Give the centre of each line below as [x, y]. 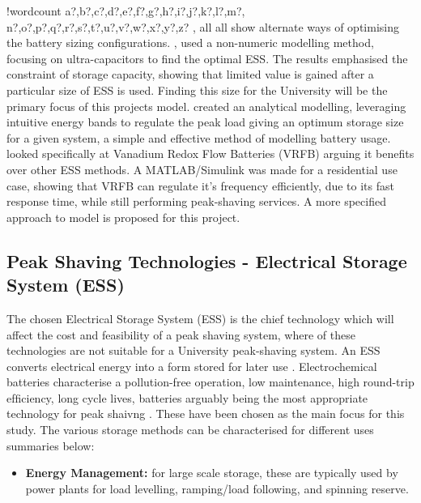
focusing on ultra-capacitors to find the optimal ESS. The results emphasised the [207, 58]
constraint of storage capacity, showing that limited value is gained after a [190, 74]
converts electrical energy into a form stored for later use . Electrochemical [192, 366]
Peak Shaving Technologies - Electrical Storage [207, 260]
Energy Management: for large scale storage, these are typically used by [212, 473]
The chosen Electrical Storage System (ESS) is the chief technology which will [200, 318]
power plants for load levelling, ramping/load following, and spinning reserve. [217, 488]
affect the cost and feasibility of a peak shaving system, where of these [181, 334]
